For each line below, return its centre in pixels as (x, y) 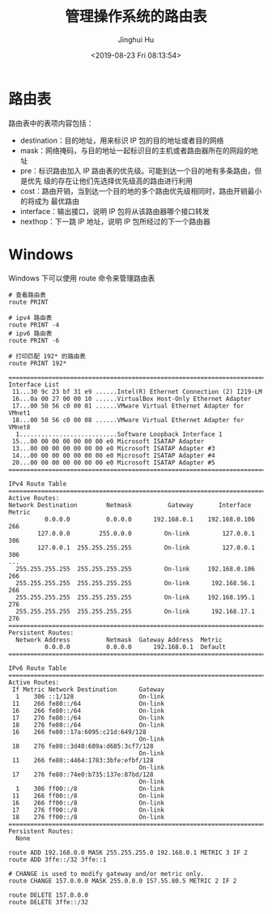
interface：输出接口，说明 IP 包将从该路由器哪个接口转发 (115, 211)
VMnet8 (19, 427)
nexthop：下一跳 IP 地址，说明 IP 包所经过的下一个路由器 (115, 221)
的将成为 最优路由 (49, 201)
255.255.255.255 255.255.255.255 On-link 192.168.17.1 (135, 611)
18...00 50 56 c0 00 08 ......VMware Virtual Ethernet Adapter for (128, 420)
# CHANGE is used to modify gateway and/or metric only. (106, 873)
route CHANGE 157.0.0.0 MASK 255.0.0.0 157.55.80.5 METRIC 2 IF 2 (123, 881)
